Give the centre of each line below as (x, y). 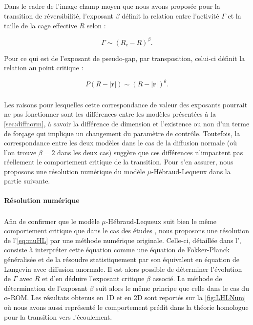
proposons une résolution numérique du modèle (74, 171)
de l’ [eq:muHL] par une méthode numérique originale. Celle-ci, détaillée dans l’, (123, 240)
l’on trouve (20, 152)
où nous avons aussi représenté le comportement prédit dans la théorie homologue (126, 307)
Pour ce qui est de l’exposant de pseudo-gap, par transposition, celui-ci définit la (125, 58)
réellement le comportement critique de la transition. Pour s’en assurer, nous (119, 162)
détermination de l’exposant (46, 288)
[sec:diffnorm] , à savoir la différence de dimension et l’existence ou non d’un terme (127, 123)
